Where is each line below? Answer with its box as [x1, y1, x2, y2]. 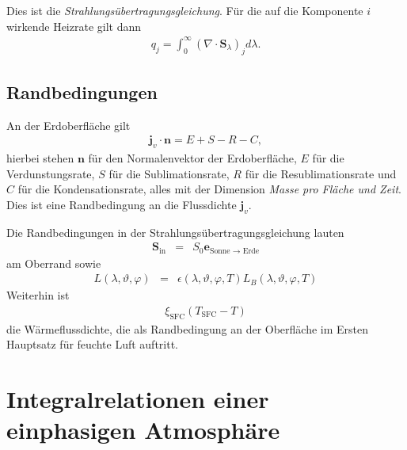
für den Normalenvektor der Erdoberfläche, [88, 150, 297, 166]
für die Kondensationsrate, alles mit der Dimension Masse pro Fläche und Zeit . [17, 181, 401, 197]
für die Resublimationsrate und [245, 165, 397, 181]
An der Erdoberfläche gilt [6, 116, 131, 133]
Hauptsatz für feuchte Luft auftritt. [6, 336, 178, 353]
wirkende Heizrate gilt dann [6, 17, 142, 34]
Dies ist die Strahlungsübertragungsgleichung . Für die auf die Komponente [6, 2, 363, 18]
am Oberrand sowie [6, 254, 101, 271]
